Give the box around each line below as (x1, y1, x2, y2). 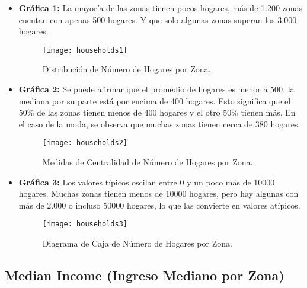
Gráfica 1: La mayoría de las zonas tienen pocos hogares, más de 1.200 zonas (18, 2, 303, 14)
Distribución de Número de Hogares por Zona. (42, 63, 211, 75)
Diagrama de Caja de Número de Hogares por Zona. (42, 237, 232, 249)
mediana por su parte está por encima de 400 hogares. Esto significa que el (18, 94, 291, 107)
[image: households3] (42, 220, 127, 229)
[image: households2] (42, 139, 127, 148)
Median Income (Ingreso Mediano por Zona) (5, 266, 284, 284)
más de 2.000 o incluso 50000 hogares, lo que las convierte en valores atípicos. (18, 199, 300, 211)
